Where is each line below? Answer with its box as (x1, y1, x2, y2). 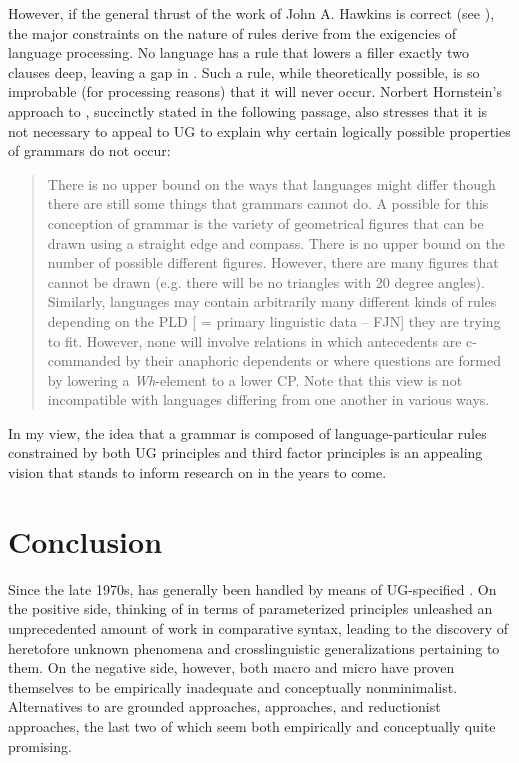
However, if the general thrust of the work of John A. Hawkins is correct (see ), (8, 3, 495, 23)
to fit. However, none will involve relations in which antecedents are (47, 330, 462, 351)
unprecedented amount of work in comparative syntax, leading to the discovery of (8, 617, 509, 638)
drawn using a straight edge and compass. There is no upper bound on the (47, 232, 505, 253)
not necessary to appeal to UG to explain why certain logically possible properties (8, 120, 511, 141)
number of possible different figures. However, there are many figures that (47, 252, 499, 273)
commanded (47, 350, 121, 371)
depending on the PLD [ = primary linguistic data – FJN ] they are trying (47, 310, 501, 331)
